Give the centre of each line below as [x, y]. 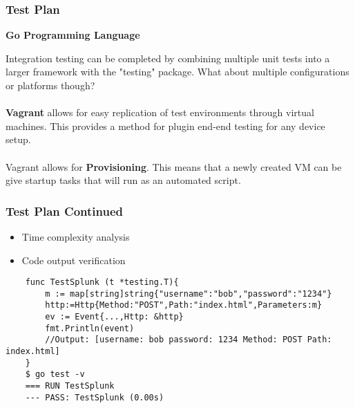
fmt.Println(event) [90, 328]
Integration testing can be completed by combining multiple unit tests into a [168, 58]
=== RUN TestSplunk [70, 386]
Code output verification [74, 260]
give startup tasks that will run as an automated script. [123, 180]
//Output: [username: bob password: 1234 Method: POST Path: [189, 340]
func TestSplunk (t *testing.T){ [102, 282]
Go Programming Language [73, 35]
